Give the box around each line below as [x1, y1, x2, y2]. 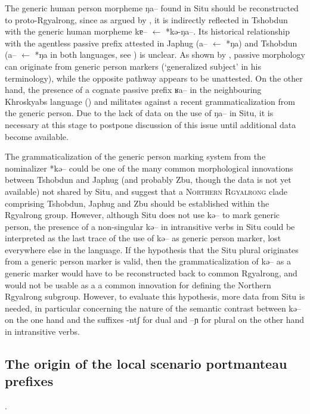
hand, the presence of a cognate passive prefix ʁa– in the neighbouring [5, 83, 262, 96]
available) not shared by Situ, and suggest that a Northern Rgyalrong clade [5, 185, 288, 197]
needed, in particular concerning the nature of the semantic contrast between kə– [5, 301, 301, 314]
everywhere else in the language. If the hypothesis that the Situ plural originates [5, 243, 299, 256]
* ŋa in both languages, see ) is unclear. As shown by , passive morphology [35, 48, 305, 61]
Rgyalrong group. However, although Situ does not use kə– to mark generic [5, 208, 280, 221]
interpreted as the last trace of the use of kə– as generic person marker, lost [5, 232, 281, 244]
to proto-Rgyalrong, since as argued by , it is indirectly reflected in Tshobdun [5, 13, 288, 26]
